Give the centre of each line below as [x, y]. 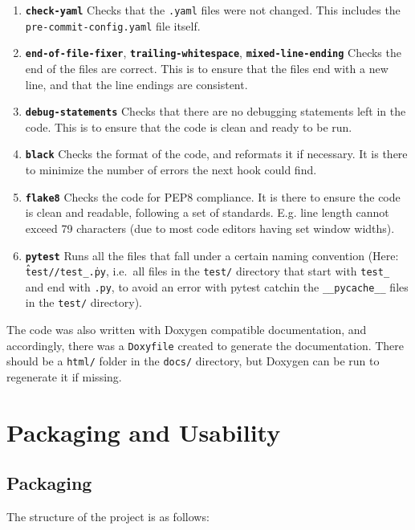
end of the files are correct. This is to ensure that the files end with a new [207, 68]
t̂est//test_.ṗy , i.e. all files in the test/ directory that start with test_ [207, 271]
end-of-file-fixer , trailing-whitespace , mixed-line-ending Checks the [213, 53]
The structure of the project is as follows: [108, 517]
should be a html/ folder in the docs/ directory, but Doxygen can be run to [193, 361]
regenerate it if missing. [64, 377]
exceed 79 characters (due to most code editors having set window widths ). [210, 228]
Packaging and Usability [144, 432]
